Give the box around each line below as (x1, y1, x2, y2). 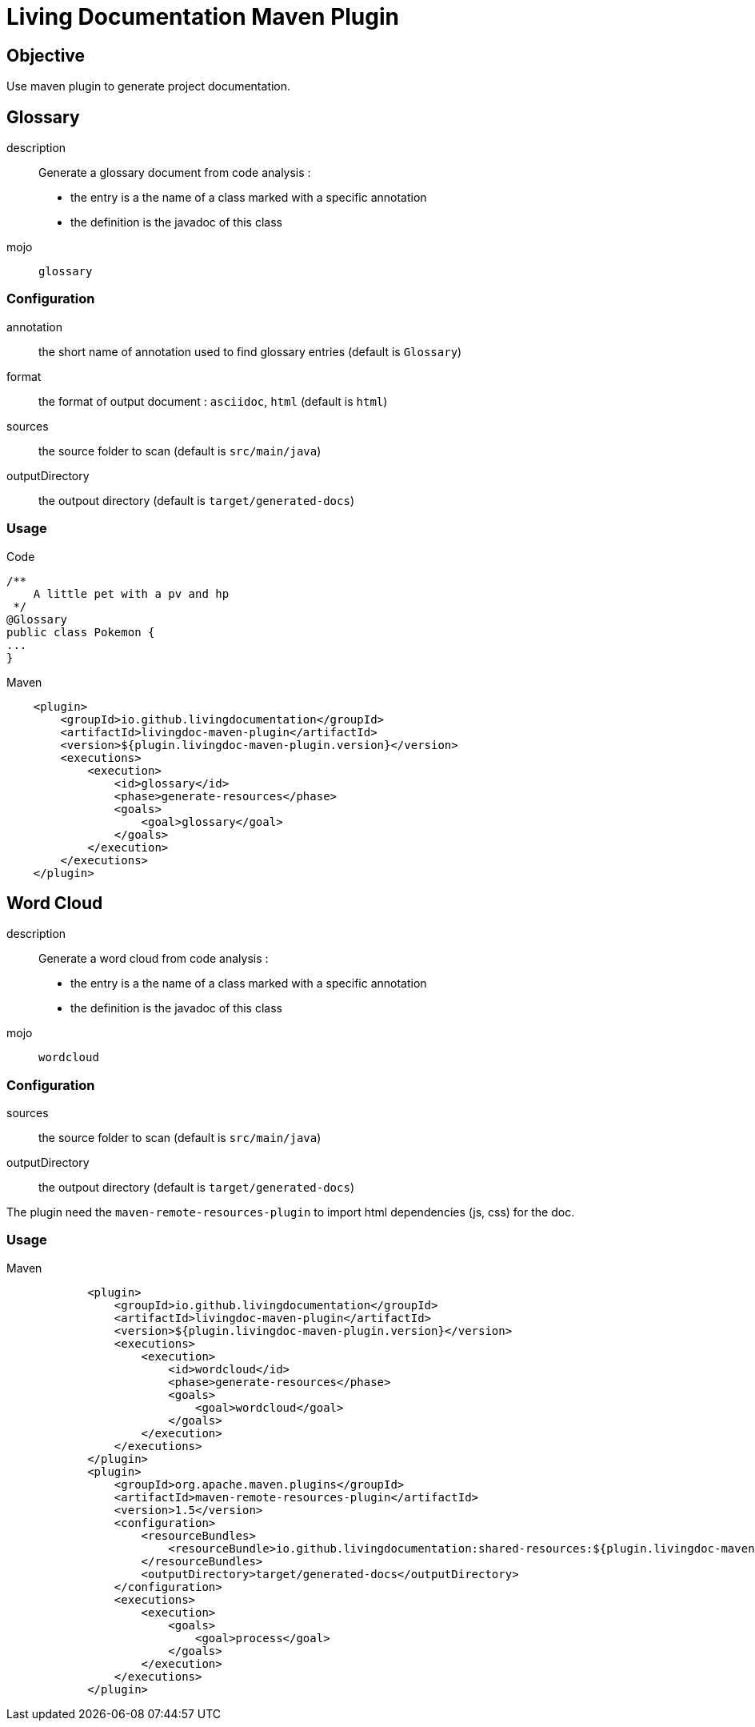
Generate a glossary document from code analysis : (38, 166, 311, 180)
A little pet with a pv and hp (33, 587, 230, 600)
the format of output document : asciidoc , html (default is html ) (38, 394, 388, 408)
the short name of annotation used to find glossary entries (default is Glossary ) (38, 344, 462, 359)
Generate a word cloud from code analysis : (38, 952, 269, 966)
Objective (6, 45, 86, 66)
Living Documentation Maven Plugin (6, 3, 399, 30)
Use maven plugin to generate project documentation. (6, 79, 291, 94)
